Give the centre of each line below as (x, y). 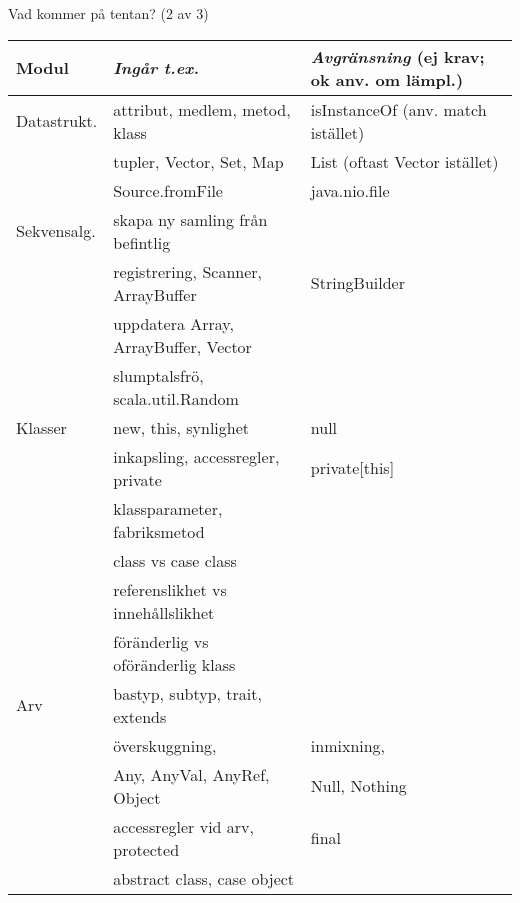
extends (140, 716)
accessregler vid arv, (184, 826)
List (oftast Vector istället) (404, 161)
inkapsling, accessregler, (196, 456)
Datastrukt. (57, 121)
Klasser (41, 427)
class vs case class (175, 560)
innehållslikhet (164, 612)
